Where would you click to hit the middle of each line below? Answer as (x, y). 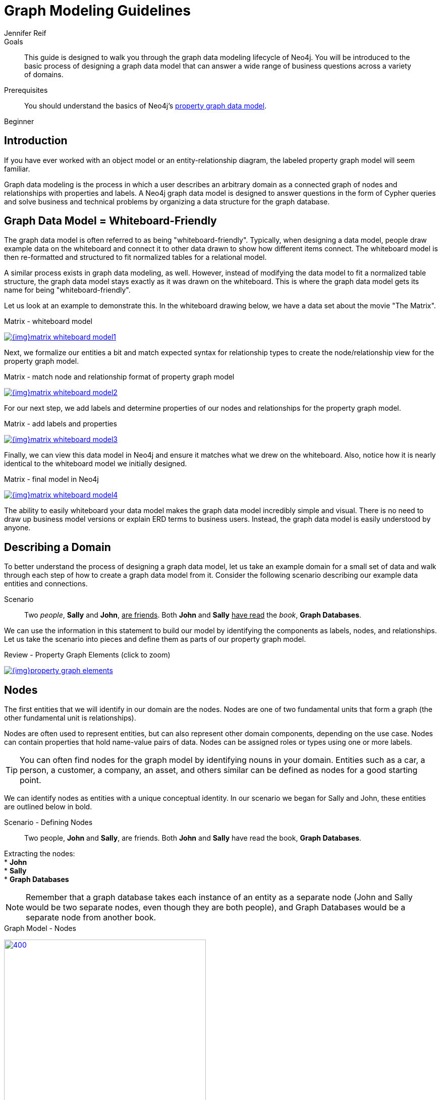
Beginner (19, 121)
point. (31, 780)
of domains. (44, 74)
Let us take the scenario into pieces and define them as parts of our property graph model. (155, 639)
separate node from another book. (91, 918)
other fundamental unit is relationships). (70, 718)
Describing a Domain (58, 547)
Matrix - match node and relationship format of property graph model (119, 377)
